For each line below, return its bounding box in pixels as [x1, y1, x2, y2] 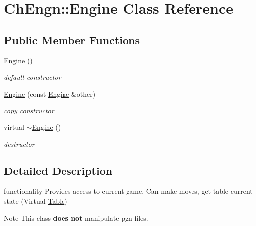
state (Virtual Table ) [4, 195, 67, 206]
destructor [4, 138, 35, 149]
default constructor [4, 72, 61, 82]
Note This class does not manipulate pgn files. [4, 212, 148, 223]
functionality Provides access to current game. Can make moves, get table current [4, 186, 253, 196]
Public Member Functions [4, 32, 140, 47]
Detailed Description [4, 163, 113, 178]
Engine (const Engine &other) [4, 88, 96, 99]
